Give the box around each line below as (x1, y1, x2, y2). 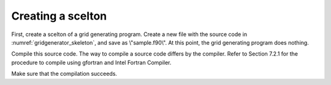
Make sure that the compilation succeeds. (11, 70, 118, 78)
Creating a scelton (11, 9, 107, 23)
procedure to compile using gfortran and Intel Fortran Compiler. (11, 59, 172, 66)
